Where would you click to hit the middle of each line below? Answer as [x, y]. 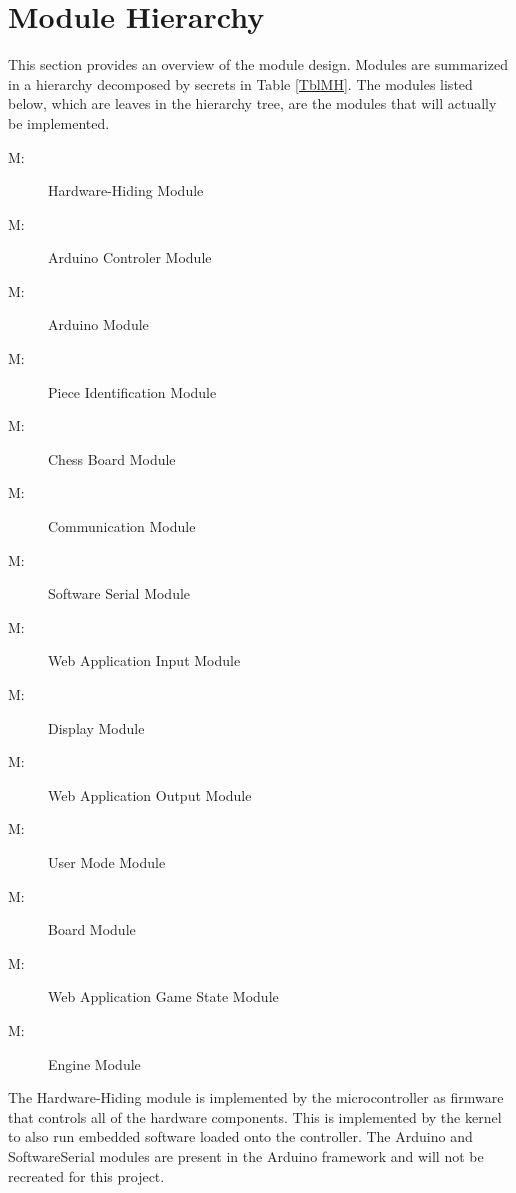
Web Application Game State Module [163, 996]
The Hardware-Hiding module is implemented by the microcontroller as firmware [256, 1097]
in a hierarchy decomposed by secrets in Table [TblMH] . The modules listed [240, 83]
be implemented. [59, 122]
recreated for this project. [86, 1175]
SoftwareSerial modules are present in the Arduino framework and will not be [246, 1155]
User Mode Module [107, 861]
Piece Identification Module [132, 391]
